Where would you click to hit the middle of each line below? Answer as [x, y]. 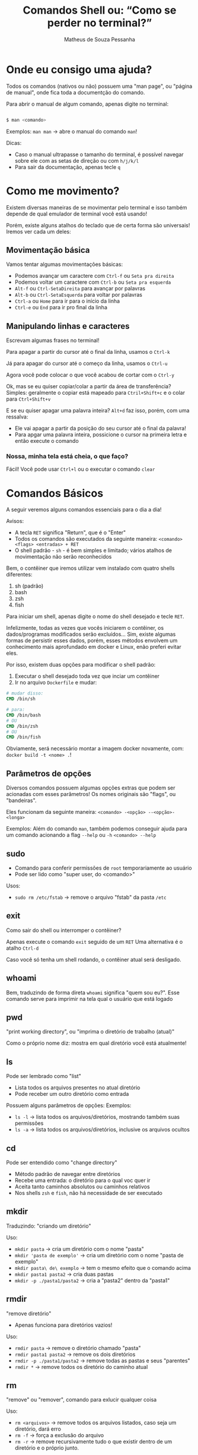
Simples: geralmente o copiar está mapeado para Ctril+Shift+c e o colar [96, 393]
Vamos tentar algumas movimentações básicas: [65, 264]
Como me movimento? [63, 191]
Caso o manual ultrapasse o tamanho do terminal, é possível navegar [99, 154]
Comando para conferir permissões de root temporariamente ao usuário [103, 868]
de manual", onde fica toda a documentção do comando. [76, 92]
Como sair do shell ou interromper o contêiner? [64, 930]
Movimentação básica [48, 250]
